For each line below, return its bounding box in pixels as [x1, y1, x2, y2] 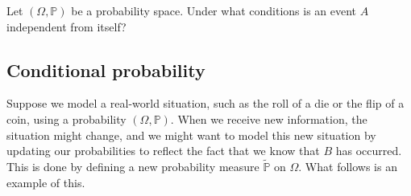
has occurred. [335, 142, 402, 159]
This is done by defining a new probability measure [6, 157, 259, 174]
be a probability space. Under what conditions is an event [71, 2, 357, 18]
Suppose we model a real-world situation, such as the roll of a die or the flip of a [6, 95, 405, 112]
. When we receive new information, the [170, 110, 367, 127]
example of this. [6, 174, 85, 190]
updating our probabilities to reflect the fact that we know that [6, 142, 320, 159]
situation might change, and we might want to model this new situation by [6, 126, 376, 143]
